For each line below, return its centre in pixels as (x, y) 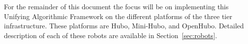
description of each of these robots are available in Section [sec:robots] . (111, 35)
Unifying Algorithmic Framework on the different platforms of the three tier (118, 16)
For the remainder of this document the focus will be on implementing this (116, 6)
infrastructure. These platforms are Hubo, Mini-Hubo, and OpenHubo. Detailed (124, 26)
